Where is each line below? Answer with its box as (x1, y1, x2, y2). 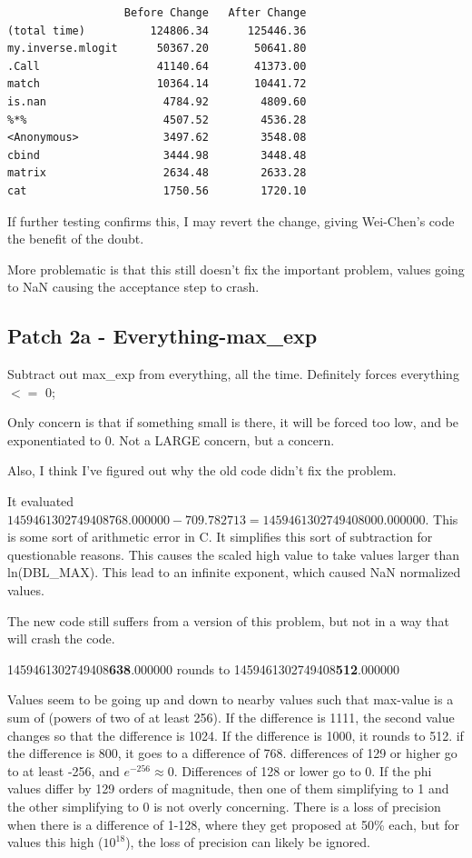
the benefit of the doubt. (7, 229, 144, 248)
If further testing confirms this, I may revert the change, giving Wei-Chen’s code (7, 211, 455, 230)
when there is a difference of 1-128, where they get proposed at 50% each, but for (7, 814, 460, 833)
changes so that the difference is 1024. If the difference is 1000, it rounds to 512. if (7, 725, 464, 744)
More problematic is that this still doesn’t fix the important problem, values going (7, 259, 465, 278)
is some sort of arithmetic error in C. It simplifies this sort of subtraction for (7, 527, 433, 546)
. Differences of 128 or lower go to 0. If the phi (173, 761, 432, 780)
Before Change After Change (123, 6, 307, 19)
